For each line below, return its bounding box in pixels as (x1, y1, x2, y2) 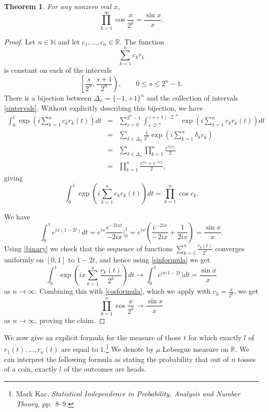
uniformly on (4, 254, 44, 264)
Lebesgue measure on (162, 344, 229, 354)
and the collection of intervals (146, 93, 238, 103)
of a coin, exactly (4, 363, 57, 374)
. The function (120, 36, 164, 47)
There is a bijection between (4, 93, 92, 103)
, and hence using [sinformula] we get (95, 254, 210, 264)
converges (215, 243, 245, 253)
